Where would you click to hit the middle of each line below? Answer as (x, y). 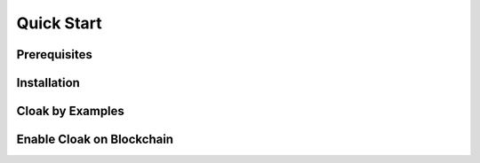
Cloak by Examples (70, 111)
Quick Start (59, 23)
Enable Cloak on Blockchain (95, 140)
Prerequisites (54, 54)
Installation (48, 83)
